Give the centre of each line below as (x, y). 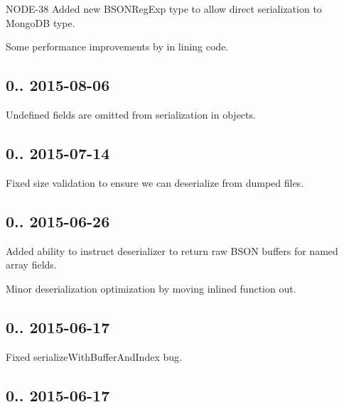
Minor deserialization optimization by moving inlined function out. (151, 288)
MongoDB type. (41, 22)
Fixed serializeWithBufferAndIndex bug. (94, 356)
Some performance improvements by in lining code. (117, 47)
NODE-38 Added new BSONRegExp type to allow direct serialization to (164, 9)
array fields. (31, 265)
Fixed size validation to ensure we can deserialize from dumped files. (155, 182)
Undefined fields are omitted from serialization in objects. (131, 114)
